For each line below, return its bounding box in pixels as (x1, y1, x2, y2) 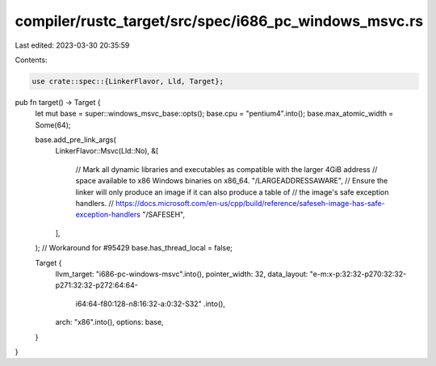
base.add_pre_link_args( (35, 135, 116, 145)
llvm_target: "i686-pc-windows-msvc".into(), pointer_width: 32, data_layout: (55, 269, 308, 279)
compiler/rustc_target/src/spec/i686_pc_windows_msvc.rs (15, 12, 424, 30)
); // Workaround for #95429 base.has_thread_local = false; (35, 243, 233, 253)
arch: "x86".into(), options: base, (55, 318, 164, 327)
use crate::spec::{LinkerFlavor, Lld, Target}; (31, 77, 224, 86)
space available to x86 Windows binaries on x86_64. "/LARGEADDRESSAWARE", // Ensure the (75, 176, 388, 186)
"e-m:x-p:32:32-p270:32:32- (309, 269, 407, 279)
